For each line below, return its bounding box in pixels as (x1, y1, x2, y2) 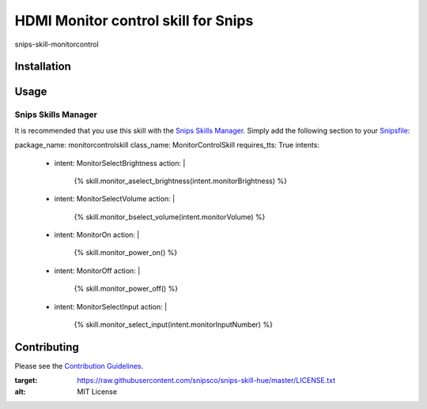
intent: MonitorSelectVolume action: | (54, 194, 176, 204)
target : (14, 376, 38, 385)
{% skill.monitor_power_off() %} (74, 284, 179, 294)
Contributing (14, 340, 79, 354)
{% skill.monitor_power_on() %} (74, 248, 178, 257)
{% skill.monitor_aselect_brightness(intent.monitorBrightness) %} (74, 176, 288, 186)
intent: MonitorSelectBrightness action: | (54, 158, 186, 167)
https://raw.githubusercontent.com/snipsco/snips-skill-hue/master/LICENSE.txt (77, 376, 336, 385)
